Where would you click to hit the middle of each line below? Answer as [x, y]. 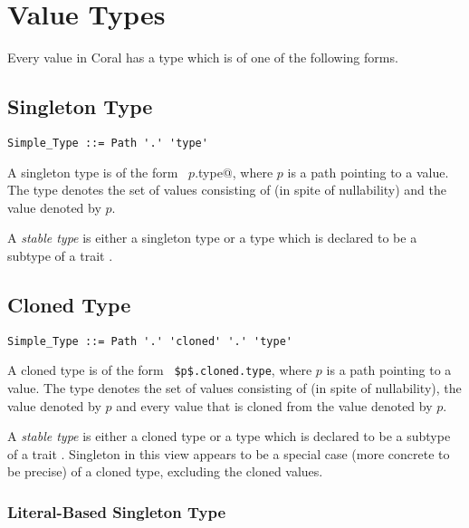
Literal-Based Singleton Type [117, 511]
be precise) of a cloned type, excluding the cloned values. [165, 471]
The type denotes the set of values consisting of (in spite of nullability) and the [227, 190]
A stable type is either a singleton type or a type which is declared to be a [212, 238]
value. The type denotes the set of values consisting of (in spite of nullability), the [234, 388]
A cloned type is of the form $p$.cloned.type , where [160, 370]
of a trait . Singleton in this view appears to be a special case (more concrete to [229, 453]
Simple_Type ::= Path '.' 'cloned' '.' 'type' [150, 341]
